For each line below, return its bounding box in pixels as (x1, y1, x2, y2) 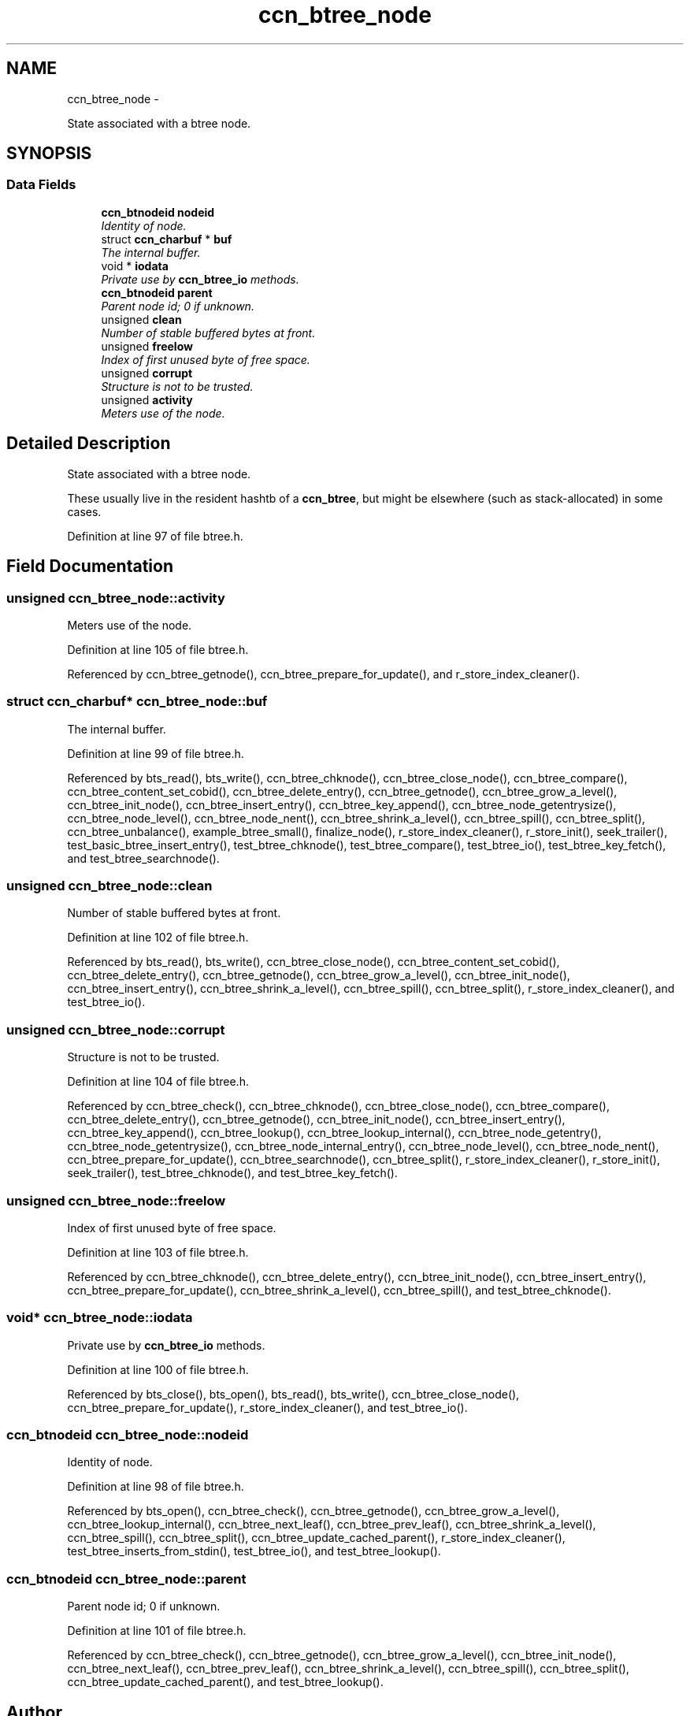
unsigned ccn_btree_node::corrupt (6, 1021, 225, 1038)
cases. (67, 504, 102, 518)
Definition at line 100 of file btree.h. (67, 1362, 249, 1376)
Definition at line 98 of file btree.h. (67, 1480, 244, 1494)
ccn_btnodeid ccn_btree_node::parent (6, 1570, 247, 1587)
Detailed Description (6, 433, 171, 454)
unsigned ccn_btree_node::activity (6, 589, 225, 606)
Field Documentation (6, 556, 173, 577)
